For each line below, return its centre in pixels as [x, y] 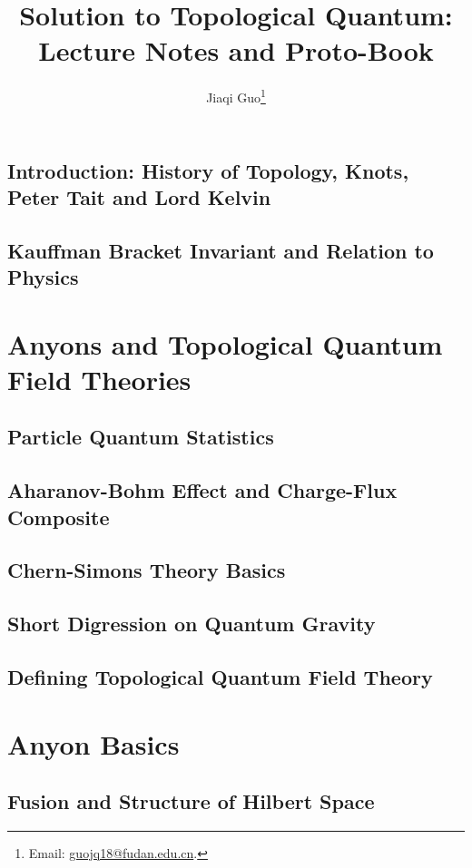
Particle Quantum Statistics [141, 437]
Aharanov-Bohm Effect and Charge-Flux [202, 490]
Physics [43, 277]
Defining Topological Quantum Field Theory [220, 676]
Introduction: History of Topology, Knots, [208, 170]
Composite [59, 517]
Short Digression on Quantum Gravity [192, 624]
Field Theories [99, 379]
